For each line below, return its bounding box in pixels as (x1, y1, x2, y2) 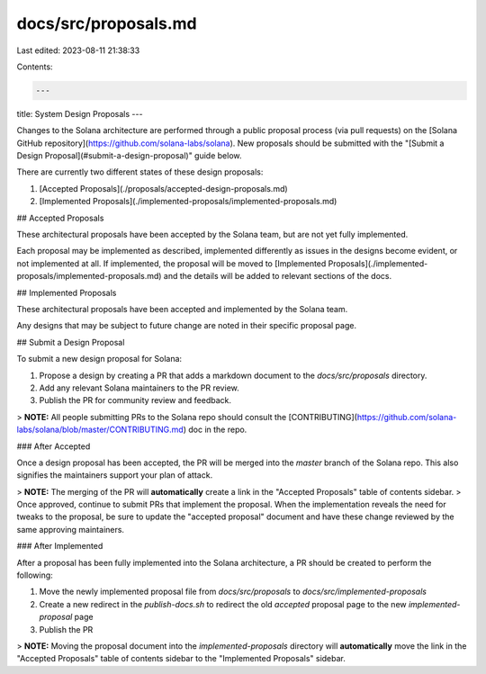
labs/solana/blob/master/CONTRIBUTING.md (16, 424, 184, 436)
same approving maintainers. (16, 524, 125, 535)
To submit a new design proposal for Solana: (16, 354, 183, 364)
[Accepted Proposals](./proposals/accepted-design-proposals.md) (39, 183, 288, 193)
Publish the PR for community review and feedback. (39, 395, 232, 406)
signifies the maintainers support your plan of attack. (16, 470, 213, 481)
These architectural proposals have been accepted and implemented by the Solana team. (16, 303, 348, 314)
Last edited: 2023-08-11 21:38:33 (16, 45, 140, 56)
